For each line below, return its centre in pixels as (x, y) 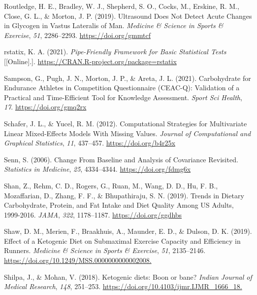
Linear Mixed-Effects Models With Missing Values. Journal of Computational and (128, 133)
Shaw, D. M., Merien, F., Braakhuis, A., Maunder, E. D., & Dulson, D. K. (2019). (128, 231)
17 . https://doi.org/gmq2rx (45, 107)
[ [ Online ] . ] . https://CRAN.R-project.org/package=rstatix (90, 61)
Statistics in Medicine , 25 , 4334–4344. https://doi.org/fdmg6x (97, 169)
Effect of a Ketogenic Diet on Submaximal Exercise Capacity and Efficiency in (122, 240)
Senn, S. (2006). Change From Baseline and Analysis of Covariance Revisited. (121, 159)
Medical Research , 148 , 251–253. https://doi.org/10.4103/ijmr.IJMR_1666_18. (123, 286)
